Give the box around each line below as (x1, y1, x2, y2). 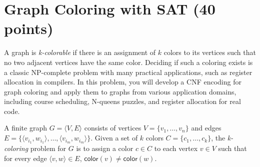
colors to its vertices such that (163, 47, 256, 57)
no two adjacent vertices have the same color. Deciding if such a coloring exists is (4, 56, 253, 67)
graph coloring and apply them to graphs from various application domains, (4, 86, 236, 96)
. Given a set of (90, 132, 138, 143)
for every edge (4, 152, 47, 163)
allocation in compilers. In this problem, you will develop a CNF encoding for (4, 76, 241, 87)
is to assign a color (76, 142, 133, 153)
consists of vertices (84, 122, 141, 133)
